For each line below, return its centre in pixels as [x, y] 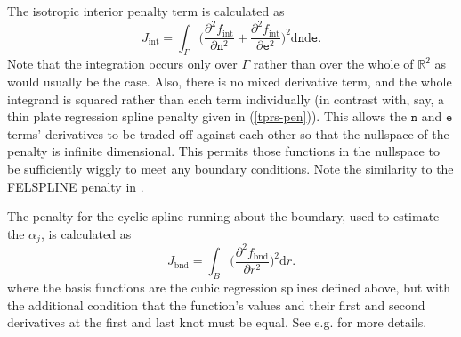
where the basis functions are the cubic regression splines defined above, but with [229, 287]
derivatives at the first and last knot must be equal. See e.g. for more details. [217, 322]
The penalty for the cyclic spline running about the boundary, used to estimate [223, 216]
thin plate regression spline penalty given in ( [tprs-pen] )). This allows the [207, 116]
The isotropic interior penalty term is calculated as [146, 11]
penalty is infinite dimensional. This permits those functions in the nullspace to [223, 151]
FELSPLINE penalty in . [76, 186]
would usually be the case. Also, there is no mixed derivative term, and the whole [230, 81]
